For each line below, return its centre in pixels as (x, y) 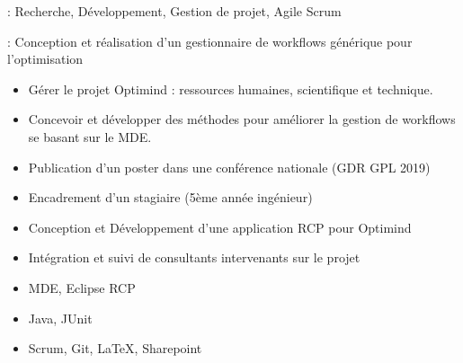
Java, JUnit (60, 318)
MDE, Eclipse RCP (82, 287)
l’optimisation (45, 59)
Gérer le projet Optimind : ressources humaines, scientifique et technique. (231, 89)
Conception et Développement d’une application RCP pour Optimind (220, 227)
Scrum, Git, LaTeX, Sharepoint (115, 348)
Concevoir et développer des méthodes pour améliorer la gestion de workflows (242, 119)
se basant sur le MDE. (90, 136)
